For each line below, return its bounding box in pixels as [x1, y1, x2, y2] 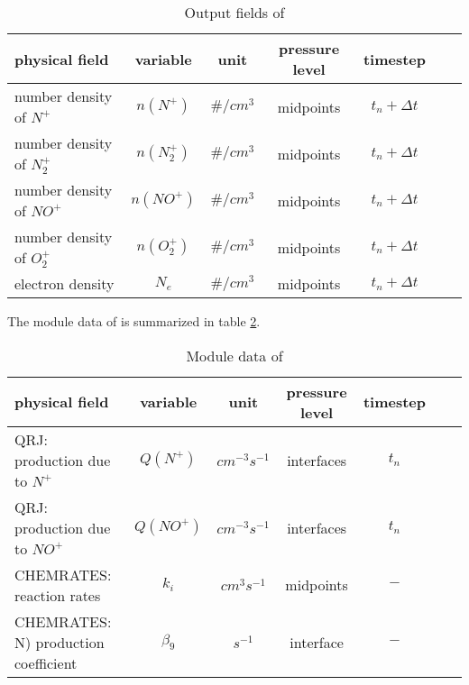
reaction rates [14, 584, 101, 606]
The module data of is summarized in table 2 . [7, 312, 261, 330]
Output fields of [184, 2, 285, 23]
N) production [14, 631, 105, 653]
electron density [14, 273, 115, 294]
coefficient [14, 652, 78, 673]
